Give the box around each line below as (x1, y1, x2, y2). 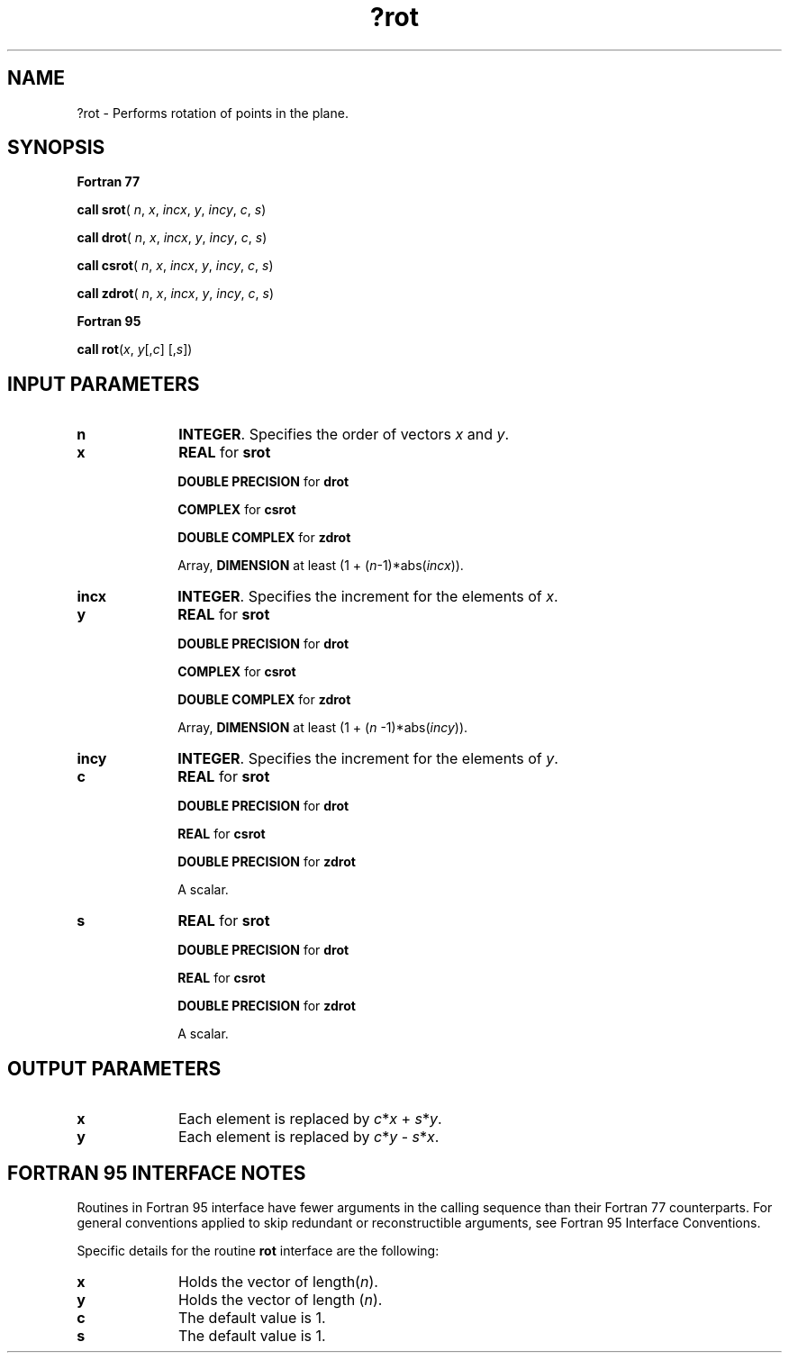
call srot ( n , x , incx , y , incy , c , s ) (77, 202, 267, 218)
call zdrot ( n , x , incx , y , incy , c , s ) (77, 286, 275, 302)
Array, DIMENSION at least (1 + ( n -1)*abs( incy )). (177, 720, 468, 736)
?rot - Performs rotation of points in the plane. (77, 104, 349, 121)
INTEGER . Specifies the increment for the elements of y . (177, 749, 558, 768)
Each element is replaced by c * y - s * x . (177, 1128, 440, 1147)
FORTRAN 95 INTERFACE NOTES (7, 1161, 306, 1184)
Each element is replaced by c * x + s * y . (177, 1110, 442, 1129)
